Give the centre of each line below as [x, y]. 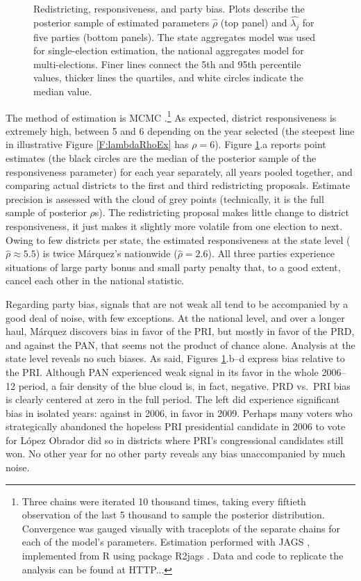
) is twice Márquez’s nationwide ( [107, 253]
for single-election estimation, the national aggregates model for [169, 50]
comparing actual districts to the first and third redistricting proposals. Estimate [178, 185]
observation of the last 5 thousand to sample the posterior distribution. [173, 515]
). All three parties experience [271, 253]
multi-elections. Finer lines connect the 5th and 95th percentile [167, 64]
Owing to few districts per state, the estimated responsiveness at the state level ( [178, 239]
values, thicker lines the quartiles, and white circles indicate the [168, 77]
